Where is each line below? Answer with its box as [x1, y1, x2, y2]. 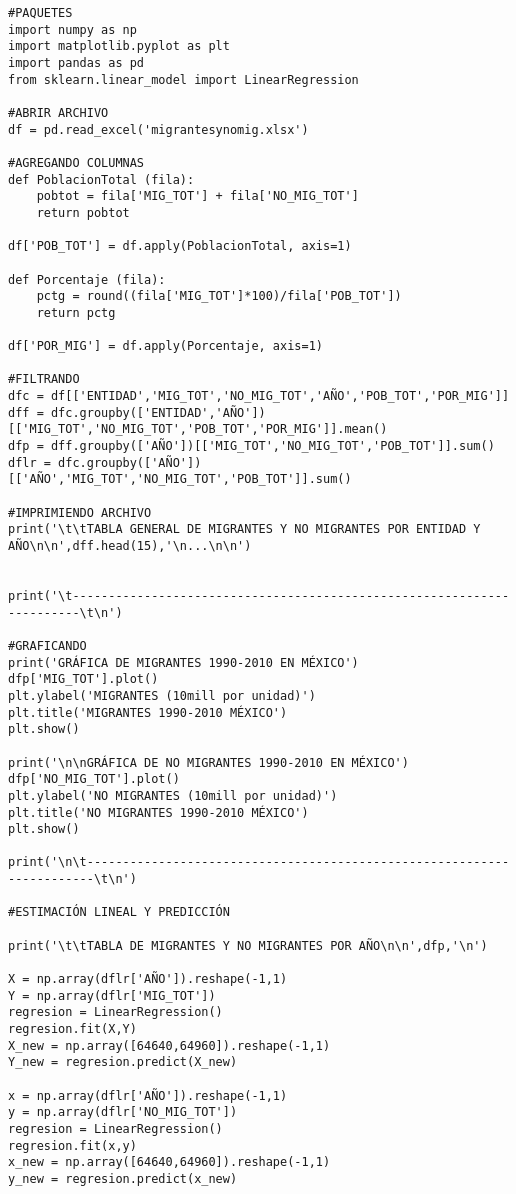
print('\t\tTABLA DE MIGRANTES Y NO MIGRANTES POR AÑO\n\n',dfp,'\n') [8, 938, 488, 953]
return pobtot [36, 205, 130, 220]
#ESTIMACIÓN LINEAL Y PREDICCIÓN [8, 905, 230, 920]
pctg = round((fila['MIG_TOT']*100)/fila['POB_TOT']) [36, 289, 402, 304]
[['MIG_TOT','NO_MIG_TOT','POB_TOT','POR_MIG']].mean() [8, 422, 388, 437]
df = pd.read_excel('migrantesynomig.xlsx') [8, 122, 309, 137]
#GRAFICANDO [8, 638, 87, 653]
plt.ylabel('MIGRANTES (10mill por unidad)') [8, 688, 316, 703]
